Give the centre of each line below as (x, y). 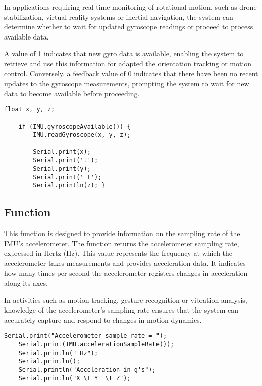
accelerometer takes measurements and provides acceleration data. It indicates (125, 263)
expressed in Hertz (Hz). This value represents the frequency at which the (118, 253)
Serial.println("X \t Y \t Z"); (74, 378)
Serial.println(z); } (69, 186)
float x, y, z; (30, 110)
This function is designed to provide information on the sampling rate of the (122, 233)
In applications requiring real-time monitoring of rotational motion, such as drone (130, 7)
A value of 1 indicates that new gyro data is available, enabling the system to (124, 53)
